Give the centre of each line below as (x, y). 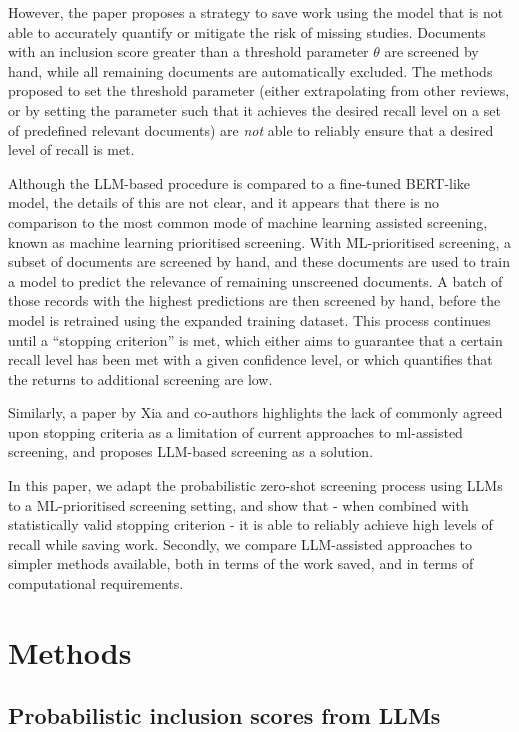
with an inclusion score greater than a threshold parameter (188, 51)
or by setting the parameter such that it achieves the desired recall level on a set (254, 109)
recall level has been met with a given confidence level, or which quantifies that (250, 359)
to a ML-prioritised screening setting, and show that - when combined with (238, 504)
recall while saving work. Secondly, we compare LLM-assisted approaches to (240, 543)
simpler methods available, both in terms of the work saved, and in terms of (241, 563)
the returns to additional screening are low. (140, 378)
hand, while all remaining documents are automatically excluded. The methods (250, 70)
